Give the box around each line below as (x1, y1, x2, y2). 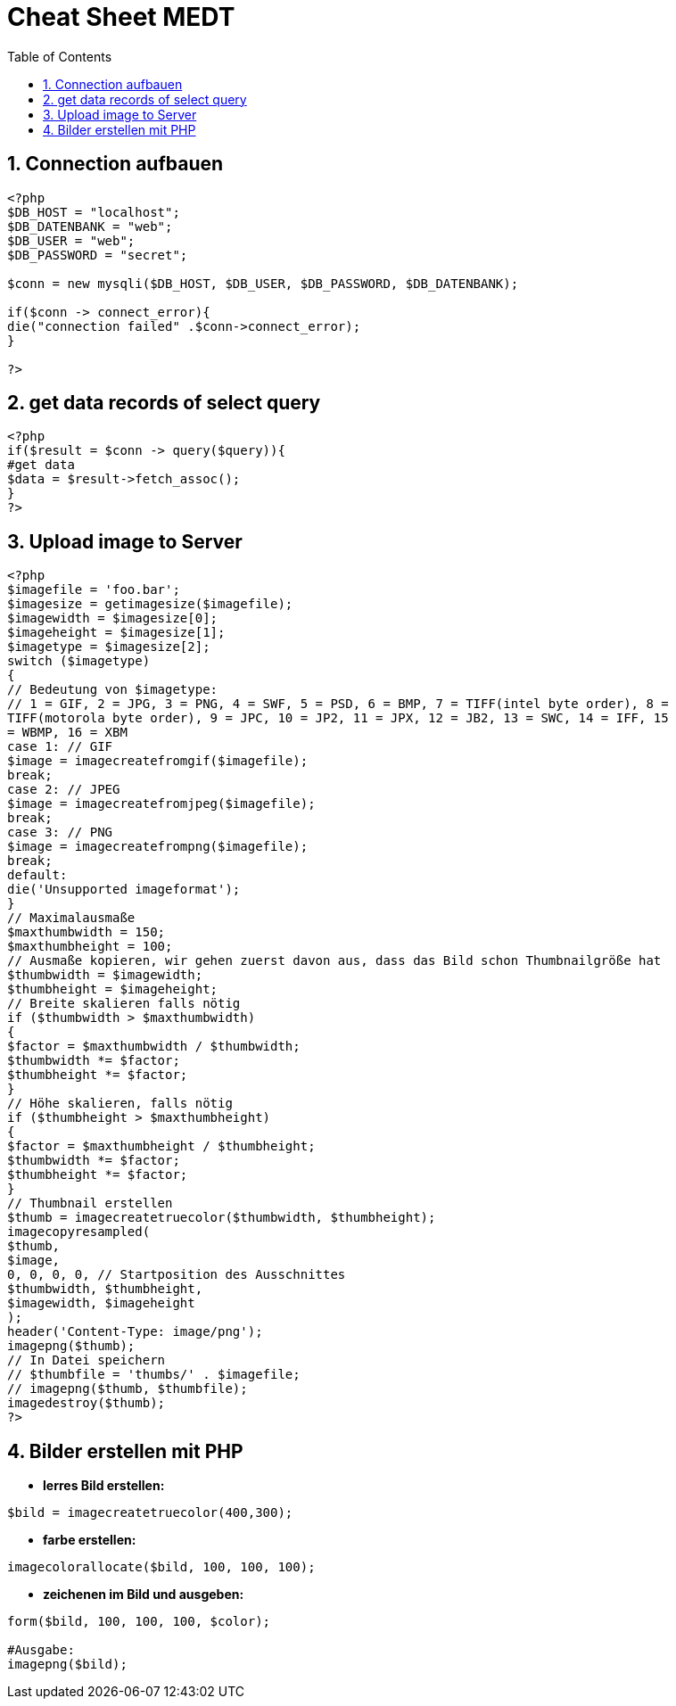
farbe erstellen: (43, 1532, 136, 1548)
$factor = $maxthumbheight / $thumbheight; (7, 1139, 316, 1154)
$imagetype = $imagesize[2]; (7, 639, 210, 655)
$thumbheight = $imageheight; (7, 982, 218, 997)
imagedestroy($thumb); (7, 1396, 166, 1411)
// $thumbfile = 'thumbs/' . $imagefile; (7, 1367, 301, 1382)
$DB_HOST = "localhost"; (7, 204, 180, 219)
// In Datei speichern (7, 1353, 166, 1368)
